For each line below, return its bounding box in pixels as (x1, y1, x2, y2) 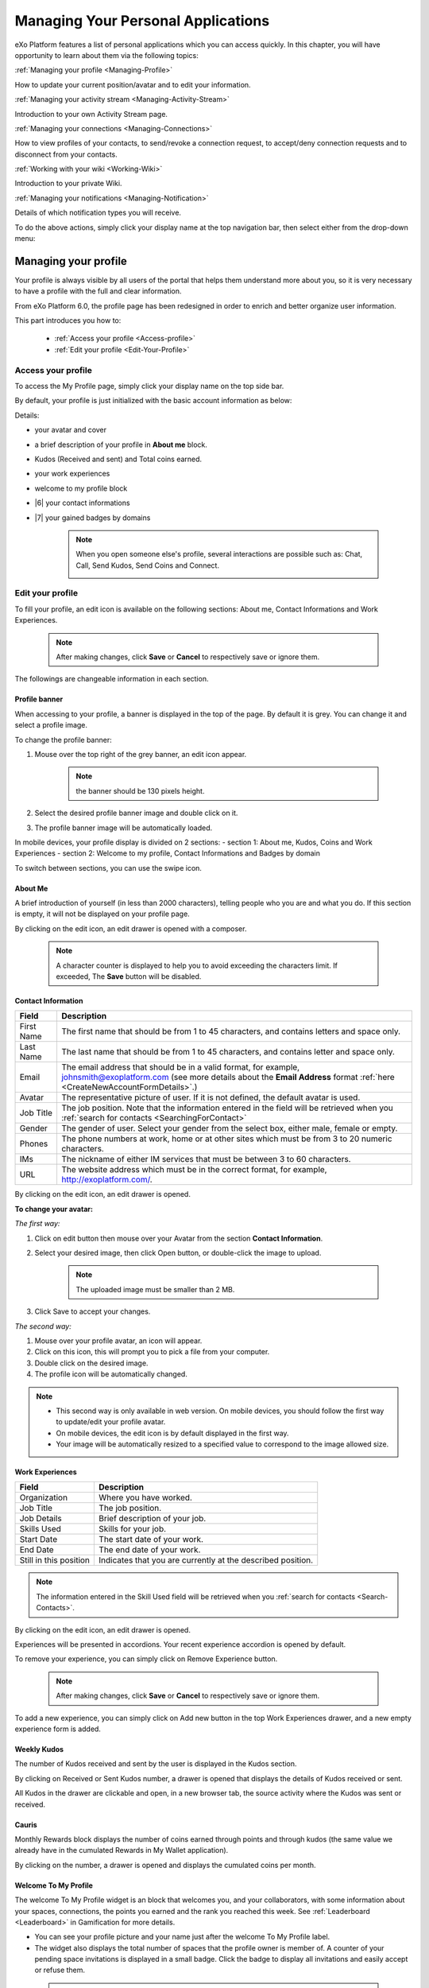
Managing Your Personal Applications (14, 12, 270, 29)
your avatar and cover (34, 425, 107, 435)
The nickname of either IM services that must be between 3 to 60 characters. (60, 1154, 351, 1165)
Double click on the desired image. (34, 1358, 149, 1368)
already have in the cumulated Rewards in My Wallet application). (14, 1846, 229, 1855)
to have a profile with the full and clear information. (14, 286, 182, 296)
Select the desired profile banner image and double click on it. (34, 808, 238, 818)
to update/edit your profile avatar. (56, 1417, 166, 1427)
